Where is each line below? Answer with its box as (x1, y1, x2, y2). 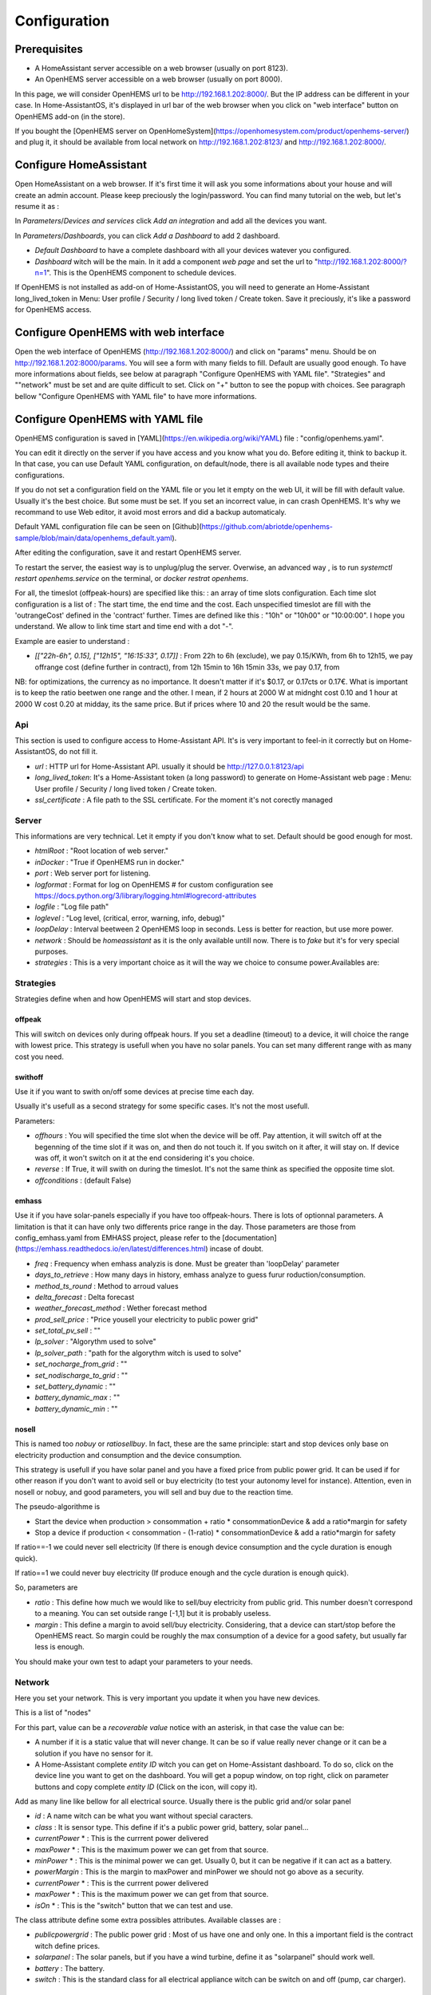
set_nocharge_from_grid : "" (34, 1359, 128, 1369)
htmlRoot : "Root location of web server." (34, 846, 169, 855)
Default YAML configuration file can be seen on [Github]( (14, 522, 203, 531)
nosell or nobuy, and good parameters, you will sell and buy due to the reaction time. (14, 1487, 294, 1496)
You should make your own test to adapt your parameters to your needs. (14, 1657, 253, 1666)
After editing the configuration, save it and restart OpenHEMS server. (14, 547, 242, 558)
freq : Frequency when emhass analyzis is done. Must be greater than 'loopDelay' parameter (34, 1258, 340, 1268)
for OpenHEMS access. (14, 305, 92, 314)
